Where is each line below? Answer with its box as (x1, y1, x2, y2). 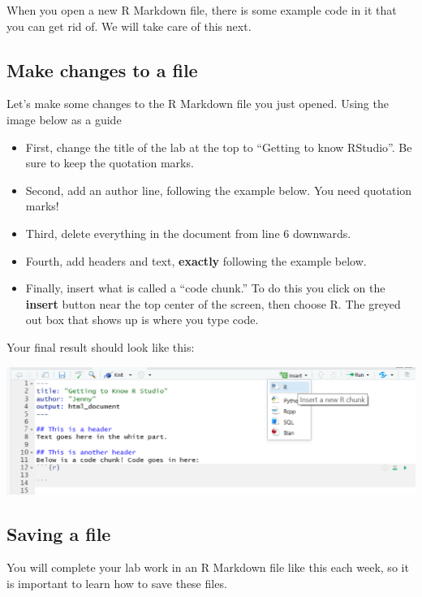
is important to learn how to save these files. (6, 574, 227, 591)
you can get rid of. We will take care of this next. (6, 17, 252, 34)
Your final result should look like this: (6, 338, 195, 355)
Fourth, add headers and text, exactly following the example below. (25, 252, 367, 269)
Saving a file (6, 521, 111, 546)
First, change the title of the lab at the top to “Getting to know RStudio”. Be (25, 138, 412, 155)
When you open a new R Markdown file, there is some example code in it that (6, 2, 397, 18)
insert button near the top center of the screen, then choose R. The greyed (25, 295, 401, 312)
